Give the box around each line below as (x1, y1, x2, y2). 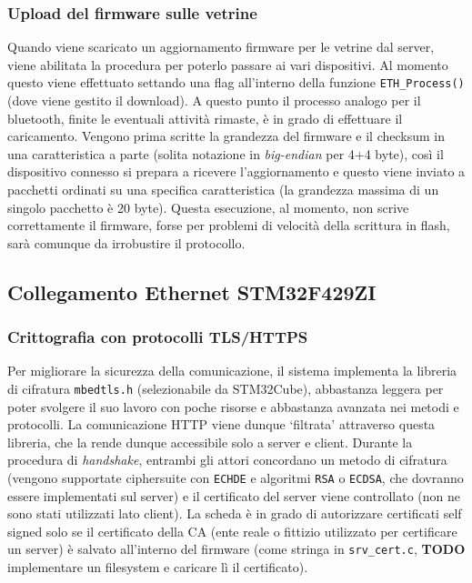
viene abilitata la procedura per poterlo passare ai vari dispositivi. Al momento (7, 55, 448, 74)
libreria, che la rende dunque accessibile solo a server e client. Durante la (7, 432, 413, 451)
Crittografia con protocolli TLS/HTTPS (7, 326, 308, 348)
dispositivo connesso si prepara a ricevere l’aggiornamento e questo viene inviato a (7, 162, 466, 181)
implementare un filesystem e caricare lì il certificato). (7, 558, 308, 577)
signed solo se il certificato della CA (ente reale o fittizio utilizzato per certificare (7, 521, 457, 540)
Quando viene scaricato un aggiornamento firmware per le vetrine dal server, (7, 37, 435, 56)
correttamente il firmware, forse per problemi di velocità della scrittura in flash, (7, 216, 450, 235)
